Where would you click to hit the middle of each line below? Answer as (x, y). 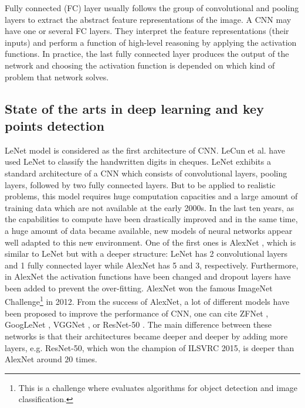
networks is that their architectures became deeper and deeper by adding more (146, 336)
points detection (55, 125)
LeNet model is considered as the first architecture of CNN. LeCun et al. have (145, 150)
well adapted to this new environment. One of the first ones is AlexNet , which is (150, 242)
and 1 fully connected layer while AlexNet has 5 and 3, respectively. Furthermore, (152, 265)
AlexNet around (33, 359)
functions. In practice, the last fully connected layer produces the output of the (147, 54)
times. (86, 359)
